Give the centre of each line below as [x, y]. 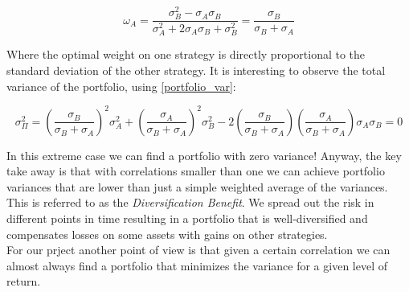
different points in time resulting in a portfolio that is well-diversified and [187, 218]
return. [24, 281]
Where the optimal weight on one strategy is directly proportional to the [186, 54]
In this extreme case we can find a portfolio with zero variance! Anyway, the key [204, 155]
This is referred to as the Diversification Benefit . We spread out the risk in [190, 202]
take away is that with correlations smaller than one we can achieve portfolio [196, 171]
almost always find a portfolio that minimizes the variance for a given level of [197, 265]
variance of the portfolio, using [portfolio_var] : [121, 86]
